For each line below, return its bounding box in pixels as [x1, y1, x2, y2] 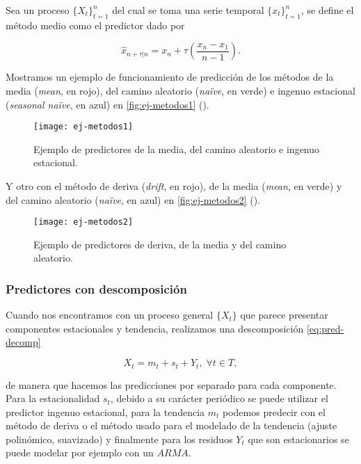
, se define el [300, 3, 354, 17]
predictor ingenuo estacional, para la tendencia [6, 404, 205, 419]
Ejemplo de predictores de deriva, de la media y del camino [33, 237, 287, 251]
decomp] [6, 335, 41, 349]
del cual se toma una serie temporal [112, 3, 264, 17]
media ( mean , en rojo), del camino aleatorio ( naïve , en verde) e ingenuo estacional [6, 83, 355, 97]
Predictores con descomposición [6, 280, 187, 297]
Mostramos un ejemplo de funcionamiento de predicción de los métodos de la [6, 70, 334, 84]
